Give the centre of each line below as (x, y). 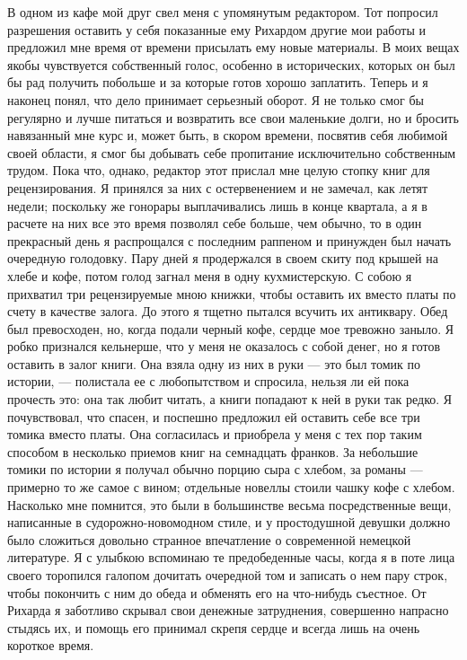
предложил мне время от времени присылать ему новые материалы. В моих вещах (233, 47)
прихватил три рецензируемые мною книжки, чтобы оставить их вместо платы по (232, 293)
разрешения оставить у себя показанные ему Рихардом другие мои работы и (216, 29)
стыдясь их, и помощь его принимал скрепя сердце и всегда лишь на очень (214, 627)
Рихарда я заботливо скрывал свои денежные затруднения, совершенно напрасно (228, 610)
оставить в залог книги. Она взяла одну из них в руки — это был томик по (214, 363)
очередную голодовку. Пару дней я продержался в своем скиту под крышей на (223, 258)
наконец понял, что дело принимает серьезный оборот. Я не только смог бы (216, 99)
